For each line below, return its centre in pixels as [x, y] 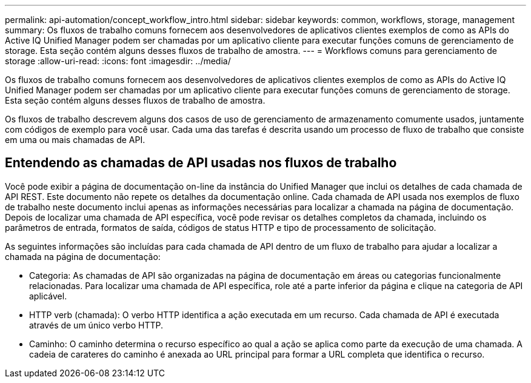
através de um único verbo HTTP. [96, 325]
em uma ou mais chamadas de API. [75, 140]
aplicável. [48, 296]
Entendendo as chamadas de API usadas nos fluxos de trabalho [201, 163]
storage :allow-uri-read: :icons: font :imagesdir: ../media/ [118, 61]
